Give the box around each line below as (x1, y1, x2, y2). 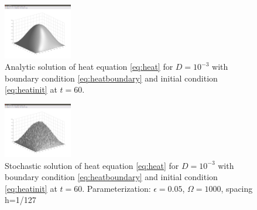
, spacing (221, 182, 253, 194)
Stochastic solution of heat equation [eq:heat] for (5, 159, 179, 171)
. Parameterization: (82, 182, 151, 194)
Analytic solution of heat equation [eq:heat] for (5, 60, 173, 73)
